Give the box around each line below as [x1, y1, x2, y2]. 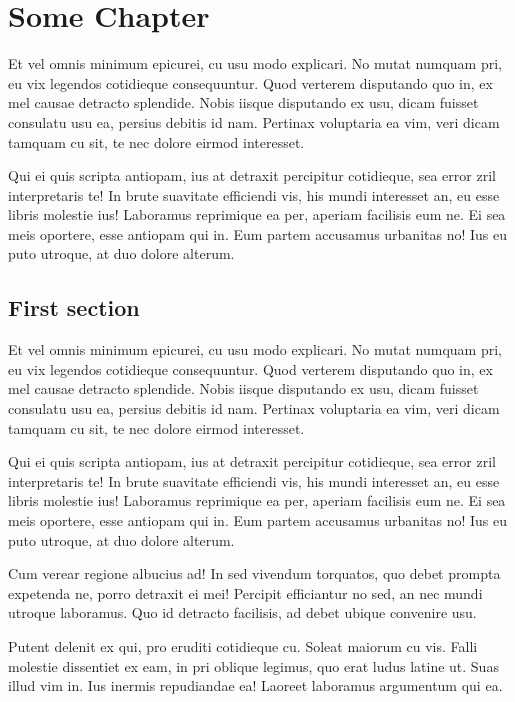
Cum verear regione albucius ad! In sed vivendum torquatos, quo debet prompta [8, 563, 501, 584]
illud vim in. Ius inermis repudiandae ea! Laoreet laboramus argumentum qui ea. [8, 675, 503, 696]
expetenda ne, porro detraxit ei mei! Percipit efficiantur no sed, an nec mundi [8, 582, 483, 603]
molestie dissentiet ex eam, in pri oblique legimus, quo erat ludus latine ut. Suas [8, 655, 499, 676]
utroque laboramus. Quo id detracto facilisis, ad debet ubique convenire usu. [8, 602, 477, 623]
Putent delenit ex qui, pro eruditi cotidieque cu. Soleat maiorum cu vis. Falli [8, 635, 478, 656]
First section [8, 292, 140, 323]
